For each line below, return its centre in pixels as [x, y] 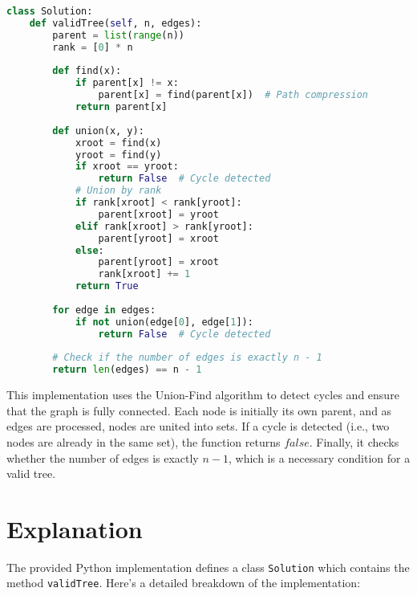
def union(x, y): [98, 131]
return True [107, 286]
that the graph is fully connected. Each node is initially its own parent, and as [199, 410]
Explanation [75, 528]
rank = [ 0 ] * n [93, 47]
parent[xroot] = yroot [158, 214]
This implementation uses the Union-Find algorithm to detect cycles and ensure [203, 395]
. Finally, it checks [354, 441]
